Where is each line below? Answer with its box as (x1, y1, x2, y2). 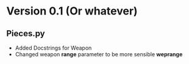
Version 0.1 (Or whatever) (6, 4, 138, 18)
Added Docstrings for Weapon (15, 44, 92, 51)
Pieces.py (6, 28, 45, 39)
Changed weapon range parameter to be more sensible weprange (15, 51, 183, 58)
